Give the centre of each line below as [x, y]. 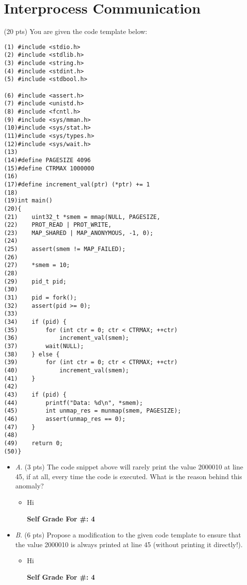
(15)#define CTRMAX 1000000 [49, 168]
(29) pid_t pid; [35, 281]
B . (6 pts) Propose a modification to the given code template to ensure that [128, 535]
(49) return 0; [33, 443]
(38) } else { [32, 354]
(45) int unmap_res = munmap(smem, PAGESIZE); [93, 411]
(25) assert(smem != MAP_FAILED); [65, 249]
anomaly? [30, 486]
